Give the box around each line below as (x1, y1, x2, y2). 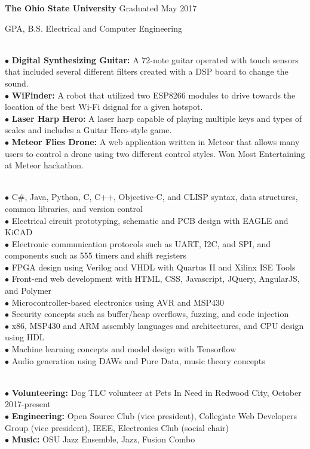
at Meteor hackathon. (5, 159, 84, 171)
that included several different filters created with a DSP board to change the (5, 65, 288, 78)
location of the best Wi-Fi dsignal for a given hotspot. (5, 100, 203, 113)
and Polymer (5, 284, 52, 297)
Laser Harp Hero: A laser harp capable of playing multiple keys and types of (11, 112, 302, 124)
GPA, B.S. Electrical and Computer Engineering (5, 21, 182, 34)
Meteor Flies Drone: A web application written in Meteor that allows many (11, 135, 300, 147)
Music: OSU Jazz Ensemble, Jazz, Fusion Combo (11, 433, 195, 445)
